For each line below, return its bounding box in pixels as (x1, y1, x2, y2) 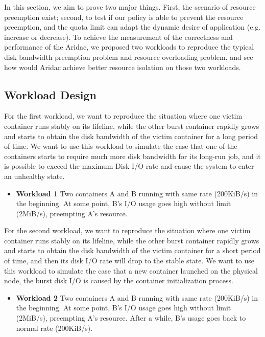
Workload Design (4, 86, 97, 102)
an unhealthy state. (4, 170, 65, 181)
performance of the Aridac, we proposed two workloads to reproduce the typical (4, 41, 254, 52)
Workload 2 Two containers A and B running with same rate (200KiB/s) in (16, 292, 258, 303)
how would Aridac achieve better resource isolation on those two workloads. (4, 61, 241, 72)
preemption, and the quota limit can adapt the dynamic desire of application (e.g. (4, 21, 261, 32)
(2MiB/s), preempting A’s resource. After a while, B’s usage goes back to (16, 312, 246, 323)
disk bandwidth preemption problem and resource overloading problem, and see (4, 51, 253, 62)
